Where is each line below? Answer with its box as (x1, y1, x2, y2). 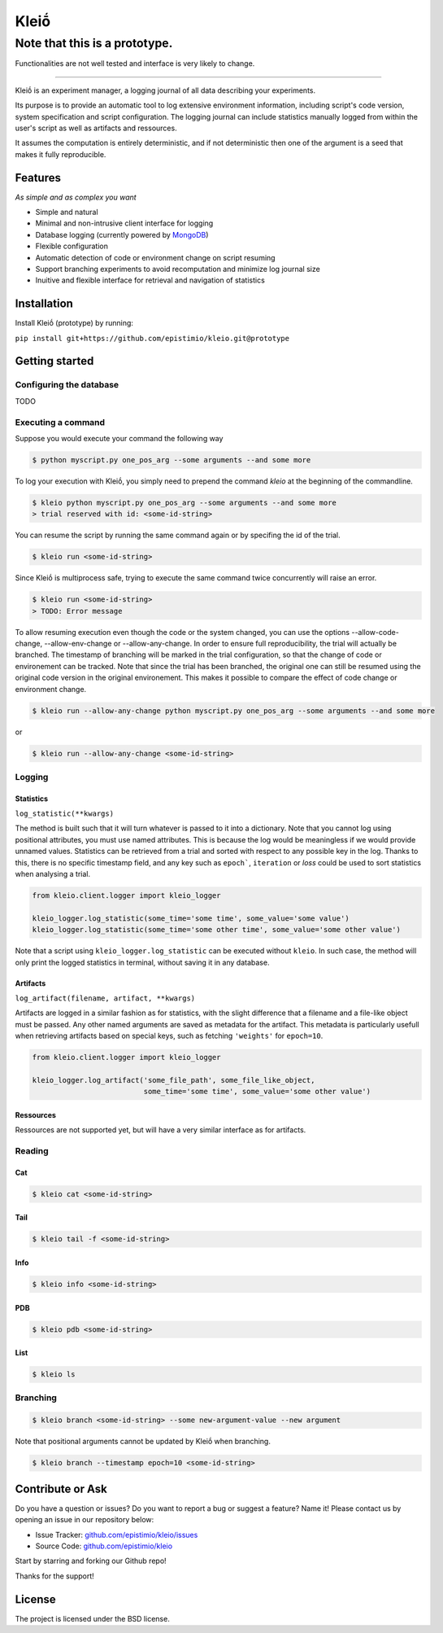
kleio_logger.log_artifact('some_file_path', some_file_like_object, (32, 1075, 315, 1084)
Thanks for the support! (15, 1571, 95, 1581)
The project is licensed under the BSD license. (15, 1613, 170, 1623)
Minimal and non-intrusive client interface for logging (35, 218, 214, 228)
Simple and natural (35, 208, 98, 217)
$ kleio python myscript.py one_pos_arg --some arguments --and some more (32, 497, 337, 507)
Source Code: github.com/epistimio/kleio (35, 1541, 173, 1551)
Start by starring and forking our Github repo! (15, 1556, 167, 1566)
